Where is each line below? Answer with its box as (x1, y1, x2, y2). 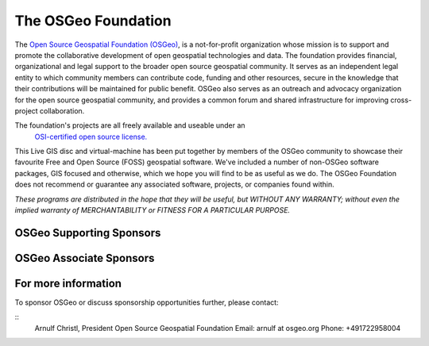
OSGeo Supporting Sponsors (14, 226, 161, 240)
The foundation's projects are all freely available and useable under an (14, 121, 245, 130)
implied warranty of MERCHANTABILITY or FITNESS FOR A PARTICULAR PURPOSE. (14, 206, 290, 215)
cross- (390, 95, 412, 105)
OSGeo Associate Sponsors (14, 251, 155, 265)
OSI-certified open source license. (34, 132, 148, 141)
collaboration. (40, 106, 85, 115)
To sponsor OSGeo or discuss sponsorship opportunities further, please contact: (14, 298, 279, 307)
